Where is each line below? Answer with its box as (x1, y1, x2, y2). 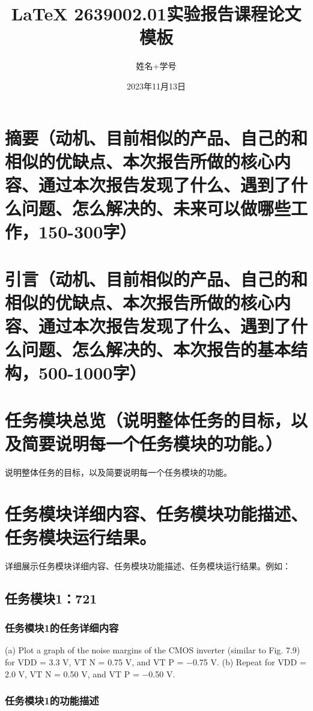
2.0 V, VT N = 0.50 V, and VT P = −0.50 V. (5, 667, 175, 680)
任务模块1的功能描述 (5, 693, 99, 708)
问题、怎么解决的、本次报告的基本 (22, 337, 291, 362)
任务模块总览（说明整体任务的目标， (5, 407, 291, 432)
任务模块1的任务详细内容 (5, 620, 119, 635)
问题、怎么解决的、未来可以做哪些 (22, 196, 291, 220)
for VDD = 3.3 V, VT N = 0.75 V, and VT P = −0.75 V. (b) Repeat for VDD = (5, 655, 306, 668)
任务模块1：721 (5, 588, 97, 607)
